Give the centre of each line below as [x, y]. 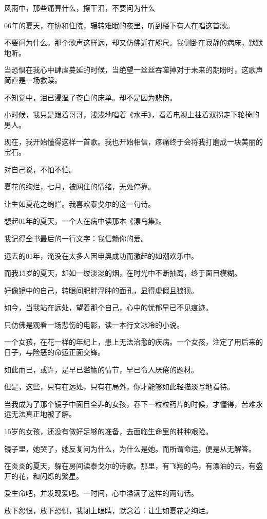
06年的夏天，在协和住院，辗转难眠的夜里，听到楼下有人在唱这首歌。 [119, 25]
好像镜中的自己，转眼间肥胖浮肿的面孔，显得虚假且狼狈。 [101, 290]
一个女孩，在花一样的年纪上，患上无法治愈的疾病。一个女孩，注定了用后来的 [133, 342]
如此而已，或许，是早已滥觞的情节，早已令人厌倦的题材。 [101, 369]
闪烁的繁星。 [61, 476]
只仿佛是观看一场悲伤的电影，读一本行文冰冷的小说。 [94, 324]
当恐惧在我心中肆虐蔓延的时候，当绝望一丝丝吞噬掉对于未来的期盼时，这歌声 [133, 70]
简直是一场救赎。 [33, 79]
